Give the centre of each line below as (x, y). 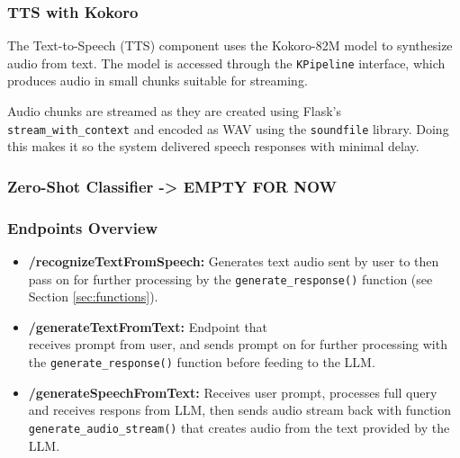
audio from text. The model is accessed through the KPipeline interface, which (226, 63)
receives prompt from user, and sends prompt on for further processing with (238, 344)
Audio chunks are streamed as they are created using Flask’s (174, 111)
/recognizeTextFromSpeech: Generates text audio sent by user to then (234, 260)
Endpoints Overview (83, 227)
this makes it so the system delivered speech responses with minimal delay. (213, 146)
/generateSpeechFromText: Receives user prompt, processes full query (233, 392)
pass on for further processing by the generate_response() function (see (230, 278)
